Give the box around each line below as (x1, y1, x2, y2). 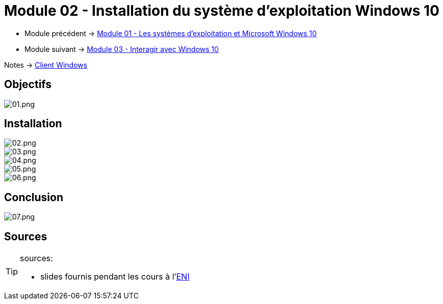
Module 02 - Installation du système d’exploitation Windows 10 (4, 2, 439, 19)
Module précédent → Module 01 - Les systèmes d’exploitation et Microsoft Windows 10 (24, 29, 317, 38)
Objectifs (4, 78, 52, 91)
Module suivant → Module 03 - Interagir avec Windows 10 (24, 44, 219, 53)
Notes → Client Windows (4, 60, 88, 69)
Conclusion (4, 190, 64, 204)
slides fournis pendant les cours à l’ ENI (40, 271, 190, 282)
